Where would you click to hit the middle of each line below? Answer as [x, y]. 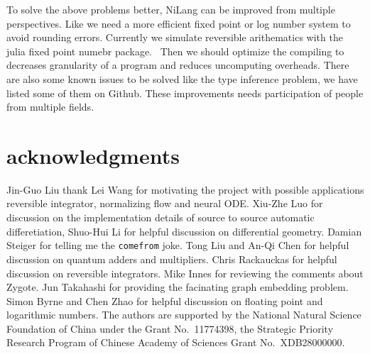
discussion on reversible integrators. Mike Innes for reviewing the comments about [185, 273]
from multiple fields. [50, 107]
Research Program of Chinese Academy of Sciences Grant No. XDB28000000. [176, 342]
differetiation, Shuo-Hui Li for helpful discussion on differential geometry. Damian [184, 231]
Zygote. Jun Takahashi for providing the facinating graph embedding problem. [178, 287]
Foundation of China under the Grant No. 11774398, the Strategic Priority [170, 328]
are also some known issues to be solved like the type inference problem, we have [182, 78]
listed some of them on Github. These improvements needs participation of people [185, 93]
